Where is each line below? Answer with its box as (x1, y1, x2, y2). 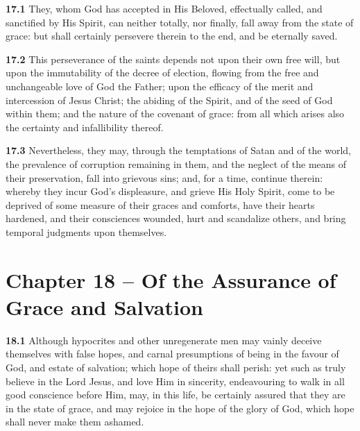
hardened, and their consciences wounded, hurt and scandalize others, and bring (6, 211, 346, 226)
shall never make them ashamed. (6, 414, 144, 429)
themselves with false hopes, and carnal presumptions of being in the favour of (6, 346, 339, 361)
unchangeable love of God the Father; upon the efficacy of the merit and (6, 78, 314, 93)
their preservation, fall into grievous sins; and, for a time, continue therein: (6, 170, 323, 185)
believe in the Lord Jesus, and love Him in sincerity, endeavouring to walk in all (6, 373, 345, 388)
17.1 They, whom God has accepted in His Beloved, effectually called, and (6, 1, 323, 15)
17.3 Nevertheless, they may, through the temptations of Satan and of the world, (6, 143, 351, 158)
